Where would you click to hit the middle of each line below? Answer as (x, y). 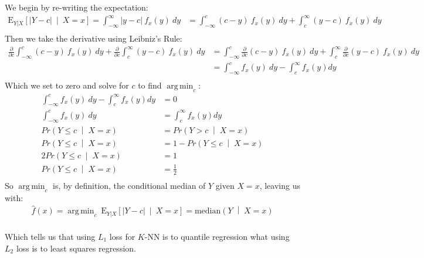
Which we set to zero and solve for (67, 85)
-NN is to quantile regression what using (217, 236)
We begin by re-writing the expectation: (77, 7)
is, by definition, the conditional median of (129, 185)
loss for (122, 236)
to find (150, 85)
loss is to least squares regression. (76, 248)
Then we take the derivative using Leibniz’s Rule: (94, 38)
